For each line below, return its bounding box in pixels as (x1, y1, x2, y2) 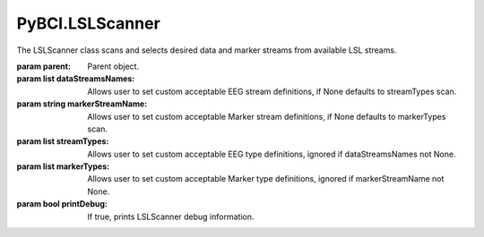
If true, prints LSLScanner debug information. (87, 211, 255, 222)
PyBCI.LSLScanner (16, 13, 160, 33)
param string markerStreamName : (16, 98, 148, 109)
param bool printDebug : (16, 199, 108, 209)
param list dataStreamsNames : (16, 73, 135, 84)
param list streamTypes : (16, 136, 109, 147)
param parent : (16, 61, 72, 72)
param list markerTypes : (16, 161, 110, 172)
